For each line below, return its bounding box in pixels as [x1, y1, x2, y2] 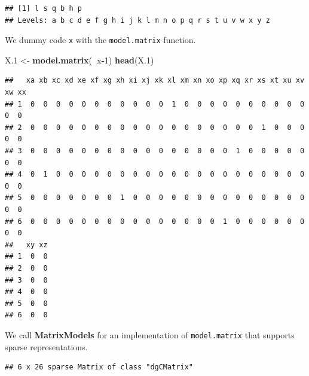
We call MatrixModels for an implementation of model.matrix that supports [5, 328, 295, 341]
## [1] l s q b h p [5, 4, 82, 13]
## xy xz [5, 240, 48, 249]
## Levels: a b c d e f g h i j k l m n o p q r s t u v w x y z [5, 16, 270, 25]
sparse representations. [5, 340, 88, 353]
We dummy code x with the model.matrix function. [5, 34, 196, 46]
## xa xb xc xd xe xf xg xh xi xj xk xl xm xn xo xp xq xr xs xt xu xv [5, 76, 305, 85]
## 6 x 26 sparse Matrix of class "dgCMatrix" [5, 363, 193, 372]
